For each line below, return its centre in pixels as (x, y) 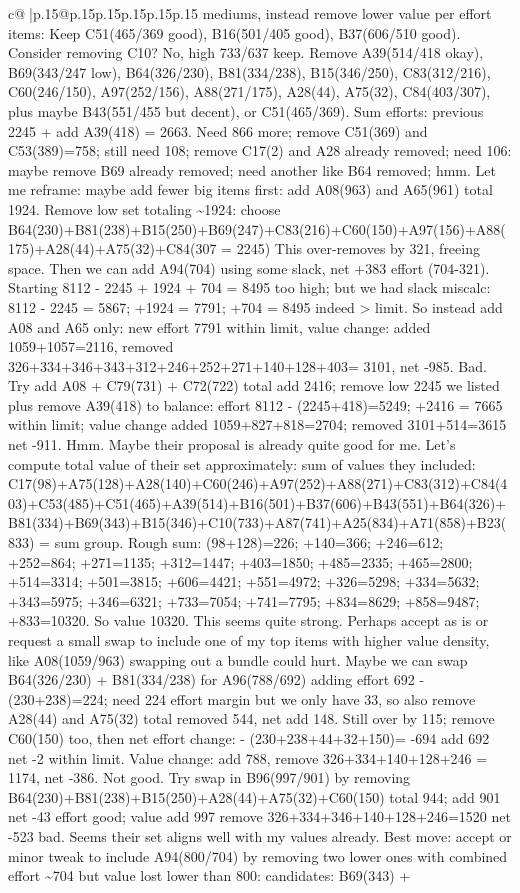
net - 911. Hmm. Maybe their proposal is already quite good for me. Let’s (232, 444)
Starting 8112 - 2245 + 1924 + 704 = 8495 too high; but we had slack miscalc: (249, 287)
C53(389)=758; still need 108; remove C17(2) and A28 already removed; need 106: (260, 150)
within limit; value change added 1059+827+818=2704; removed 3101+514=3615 (257, 424)
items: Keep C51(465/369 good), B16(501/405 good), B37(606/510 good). (234, 32)
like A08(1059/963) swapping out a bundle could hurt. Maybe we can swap (238, 659)
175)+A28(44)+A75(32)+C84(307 (112, 248)
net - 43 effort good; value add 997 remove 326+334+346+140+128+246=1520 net (259, 816)
